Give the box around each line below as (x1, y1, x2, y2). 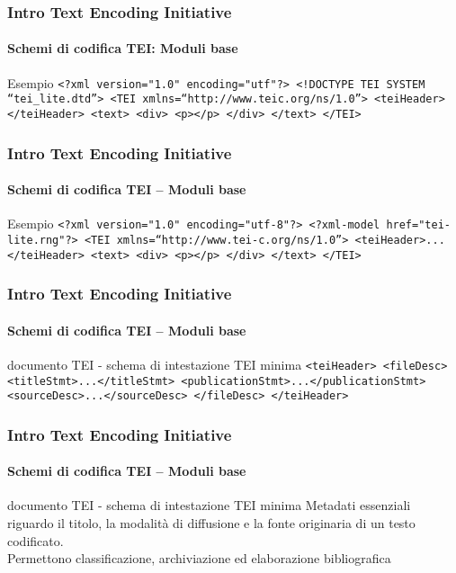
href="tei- (386, 219, 451, 232)
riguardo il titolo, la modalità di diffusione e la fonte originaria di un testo (7, 514, 416, 533)
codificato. (7, 531, 64, 550)
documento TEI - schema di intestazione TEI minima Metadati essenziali (7, 496, 411, 515)
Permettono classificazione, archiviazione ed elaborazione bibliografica (7, 549, 391, 568)
